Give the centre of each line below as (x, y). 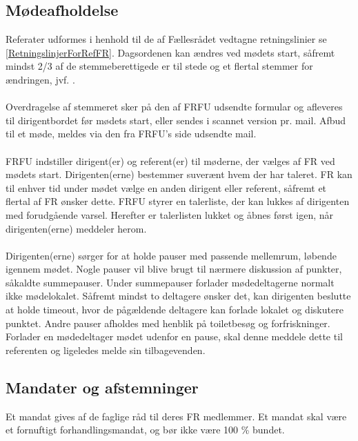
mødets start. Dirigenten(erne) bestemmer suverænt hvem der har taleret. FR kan (179, 174)
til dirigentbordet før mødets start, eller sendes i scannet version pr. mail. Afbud (176, 120)
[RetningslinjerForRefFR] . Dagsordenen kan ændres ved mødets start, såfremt (170, 52)
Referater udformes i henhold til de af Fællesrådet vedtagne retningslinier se (166, 39)
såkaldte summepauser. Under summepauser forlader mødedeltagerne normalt (170, 282)
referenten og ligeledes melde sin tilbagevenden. (106, 350)
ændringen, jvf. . (40, 79)
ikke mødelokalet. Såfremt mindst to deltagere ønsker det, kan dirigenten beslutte (178, 296)
